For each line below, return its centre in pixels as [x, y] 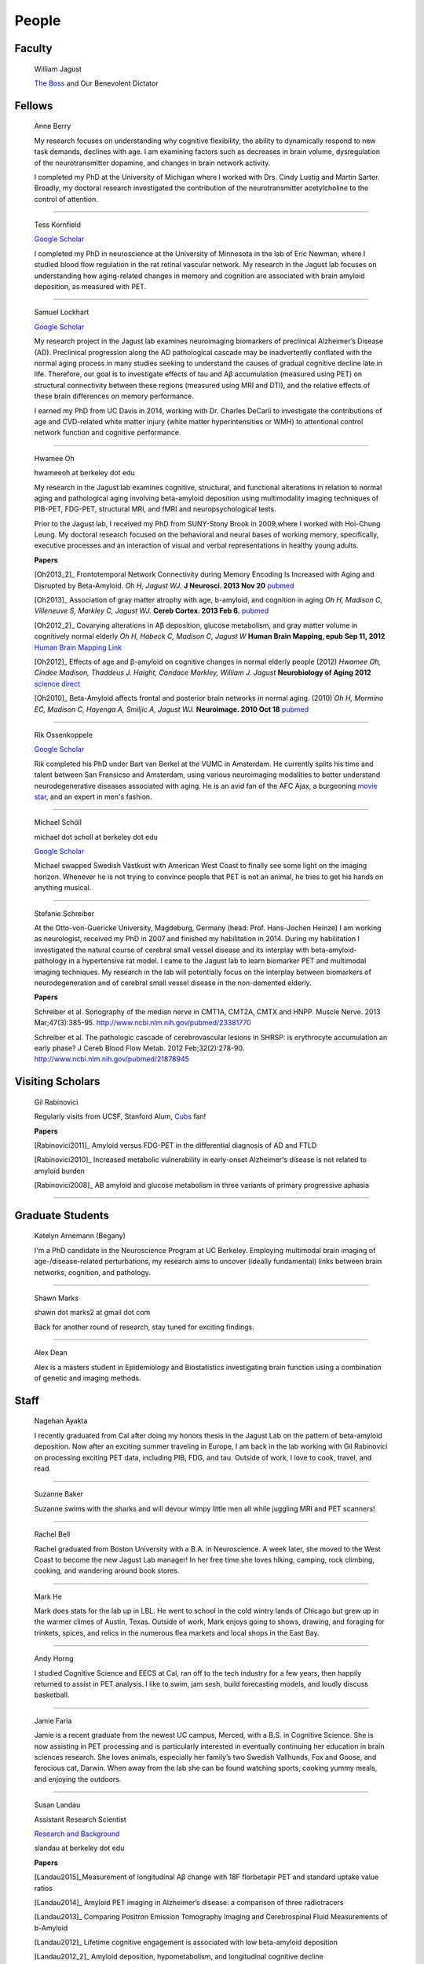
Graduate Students [62, 1215]
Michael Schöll [58, 823]
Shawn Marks [56, 1298]
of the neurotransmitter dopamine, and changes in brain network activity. [152, 163]
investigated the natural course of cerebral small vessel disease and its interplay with [172, 950]
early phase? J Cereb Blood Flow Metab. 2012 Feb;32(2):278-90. [139, 1048]
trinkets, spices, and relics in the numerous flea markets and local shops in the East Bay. [177, 1632]
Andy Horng [54, 1658]
